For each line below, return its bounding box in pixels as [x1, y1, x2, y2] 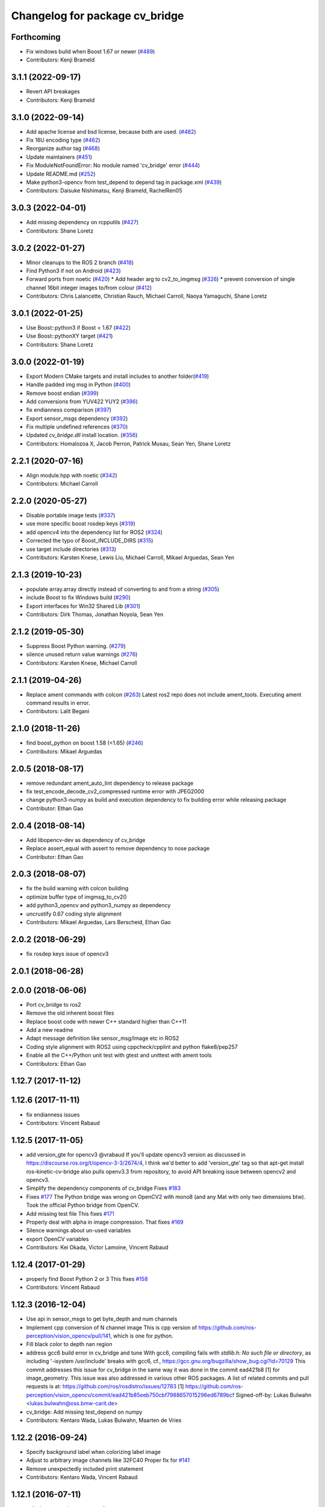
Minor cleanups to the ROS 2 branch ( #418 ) [26, 259, 134, 266]
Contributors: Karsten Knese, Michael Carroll [26, 659, 138, 666]
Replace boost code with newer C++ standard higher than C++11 [26, 1018, 187, 1025]
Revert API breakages [26, 88, 81, 95]
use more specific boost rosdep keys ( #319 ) [26, 520, 135, 527]
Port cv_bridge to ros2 [26, 1001, 81, 1008]
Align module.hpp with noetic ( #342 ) [26, 471, 117, 479]
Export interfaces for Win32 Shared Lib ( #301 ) [26, 602, 141, 609]
